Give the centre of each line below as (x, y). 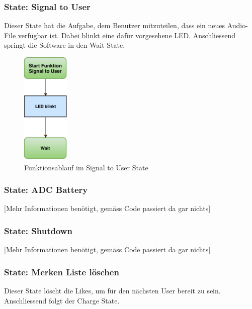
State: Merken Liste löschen (62, 272)
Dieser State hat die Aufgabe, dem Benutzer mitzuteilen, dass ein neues (115, 25)
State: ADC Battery (46, 190)
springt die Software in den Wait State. (65, 45)
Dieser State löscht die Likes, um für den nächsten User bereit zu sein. (112, 291)
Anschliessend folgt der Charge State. (62, 300)
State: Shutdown (38, 230)
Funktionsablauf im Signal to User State (86, 167)
